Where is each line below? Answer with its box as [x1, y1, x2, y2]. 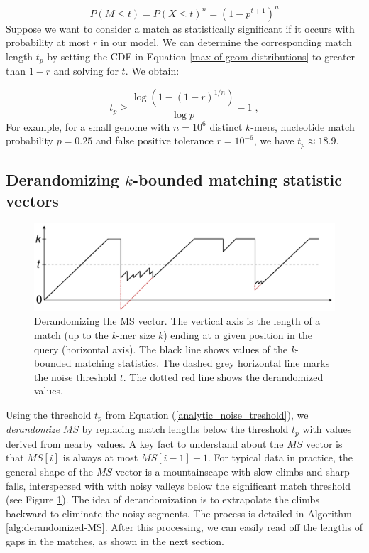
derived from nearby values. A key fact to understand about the [6, 436, 284, 451]
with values [302, 422, 352, 436]
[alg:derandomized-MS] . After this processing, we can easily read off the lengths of [6, 520, 363, 535]
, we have [253, 133, 294, 148]
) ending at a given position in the [163, 327, 312, 342]
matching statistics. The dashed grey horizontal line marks [75, 355, 330, 370]
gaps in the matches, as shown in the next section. [6, 534, 224, 549]
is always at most [62, 450, 138, 465]
